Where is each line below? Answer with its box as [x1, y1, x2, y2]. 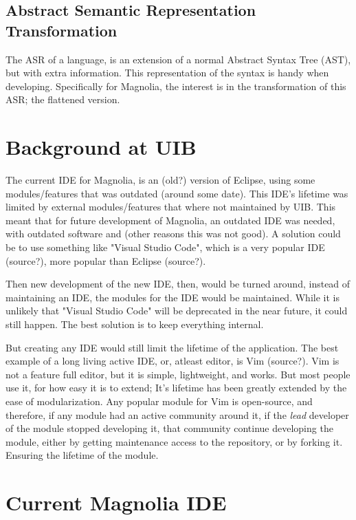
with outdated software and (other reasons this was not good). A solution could [5, 226, 341, 241]
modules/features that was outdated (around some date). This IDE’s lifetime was [5, 186, 348, 200]
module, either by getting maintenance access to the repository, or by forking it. [5, 434, 343, 448]
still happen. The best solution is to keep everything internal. [5, 317, 264, 332]
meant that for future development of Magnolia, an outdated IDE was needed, [5, 213, 335, 227]
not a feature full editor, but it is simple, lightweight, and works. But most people [5, 367, 351, 381]
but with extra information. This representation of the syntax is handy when [5, 65, 329, 80]
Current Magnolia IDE [5, 488, 227, 517]
